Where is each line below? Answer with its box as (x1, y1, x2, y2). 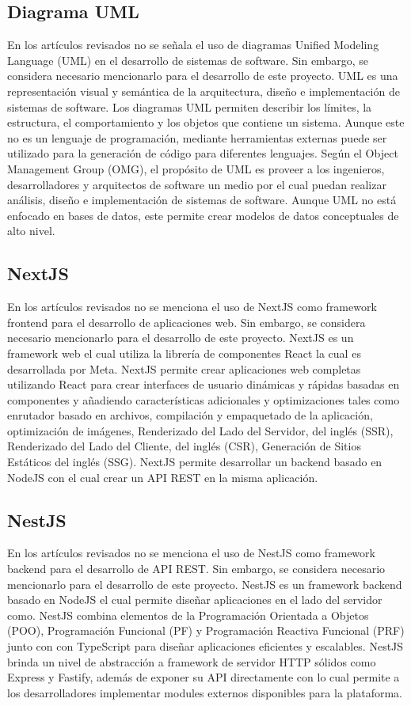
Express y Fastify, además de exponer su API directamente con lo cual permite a (7, 669, 400, 685)
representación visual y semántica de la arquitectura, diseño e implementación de (7, 82, 400, 99)
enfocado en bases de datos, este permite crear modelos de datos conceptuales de (7, 207, 399, 223)
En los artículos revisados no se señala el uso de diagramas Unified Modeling (7, 36, 379, 53)
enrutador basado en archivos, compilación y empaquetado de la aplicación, (7, 407, 373, 423)
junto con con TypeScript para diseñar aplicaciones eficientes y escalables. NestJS (7, 638, 404, 655)
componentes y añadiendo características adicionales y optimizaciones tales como (7, 391, 400, 408)
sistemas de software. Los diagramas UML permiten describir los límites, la (7, 98, 372, 115)
